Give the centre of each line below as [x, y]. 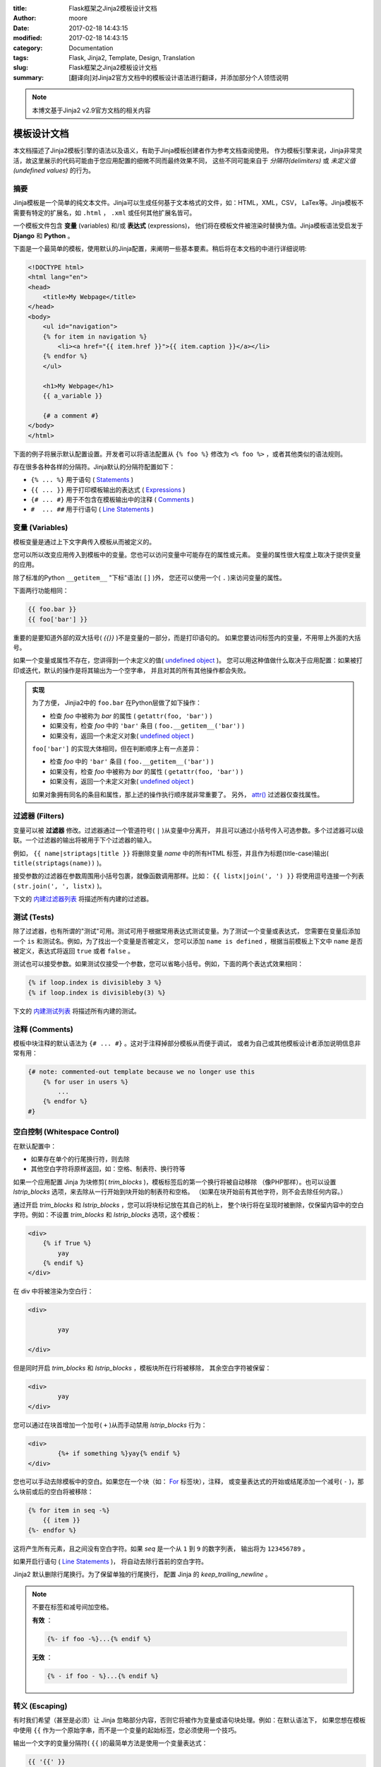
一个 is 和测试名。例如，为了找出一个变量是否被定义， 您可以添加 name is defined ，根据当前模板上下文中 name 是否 [188, 941]
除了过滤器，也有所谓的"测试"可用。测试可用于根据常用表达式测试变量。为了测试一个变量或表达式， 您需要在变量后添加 [187, 931]
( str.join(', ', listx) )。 [59, 886]
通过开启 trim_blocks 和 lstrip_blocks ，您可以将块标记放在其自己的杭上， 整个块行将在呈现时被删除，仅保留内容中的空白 [188, 1204]
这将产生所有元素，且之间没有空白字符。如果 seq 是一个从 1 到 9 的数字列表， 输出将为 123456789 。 [161, 1549]
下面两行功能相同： [41, 591]
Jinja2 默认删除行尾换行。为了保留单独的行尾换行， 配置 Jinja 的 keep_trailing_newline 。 [142, 1574]
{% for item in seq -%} [69, 1510]
